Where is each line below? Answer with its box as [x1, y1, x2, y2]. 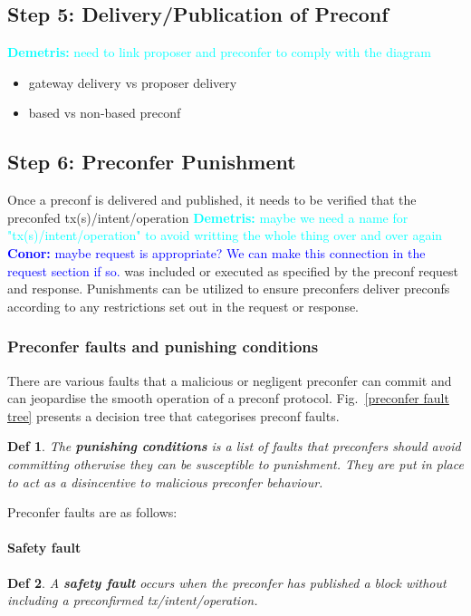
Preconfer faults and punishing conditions [7, 335, 319, 358]
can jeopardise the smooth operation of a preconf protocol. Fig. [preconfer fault [7, 389, 449, 408]
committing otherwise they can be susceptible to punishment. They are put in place [7, 454, 464, 473]
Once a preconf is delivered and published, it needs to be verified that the [7, 190, 417, 209]
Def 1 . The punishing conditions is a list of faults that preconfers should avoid [7, 437, 461, 456]
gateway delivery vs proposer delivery [28, 72, 237, 91]
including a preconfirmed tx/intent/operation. [7, 591, 258, 610]
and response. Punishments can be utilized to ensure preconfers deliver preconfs [7, 279, 450, 298]
